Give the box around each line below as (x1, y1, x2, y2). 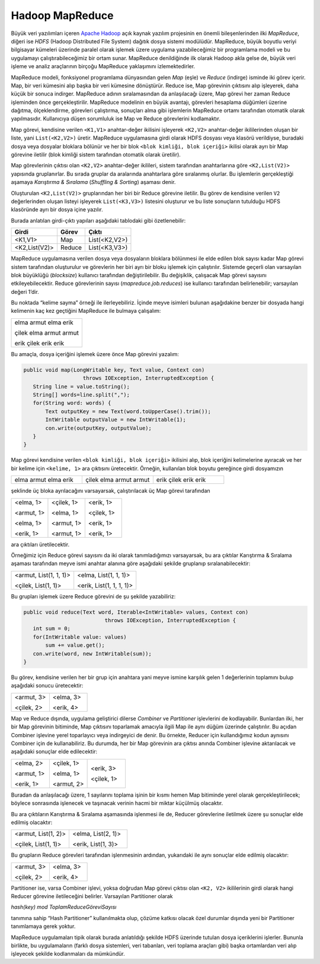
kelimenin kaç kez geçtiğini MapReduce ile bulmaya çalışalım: (11, 307, 161, 315)
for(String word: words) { (33, 399, 111, 407)
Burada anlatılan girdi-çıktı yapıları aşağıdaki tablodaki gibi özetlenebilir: (11, 217, 186, 224)
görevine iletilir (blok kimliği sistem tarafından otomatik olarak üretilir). (11, 151, 181, 158)
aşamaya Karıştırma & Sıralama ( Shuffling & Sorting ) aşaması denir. (11, 179, 176, 186)
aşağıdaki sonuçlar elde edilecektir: (11, 748, 98, 755)
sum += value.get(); (45, 642, 105, 649)
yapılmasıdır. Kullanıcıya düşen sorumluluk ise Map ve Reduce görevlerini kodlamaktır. (11, 115, 221, 122)
